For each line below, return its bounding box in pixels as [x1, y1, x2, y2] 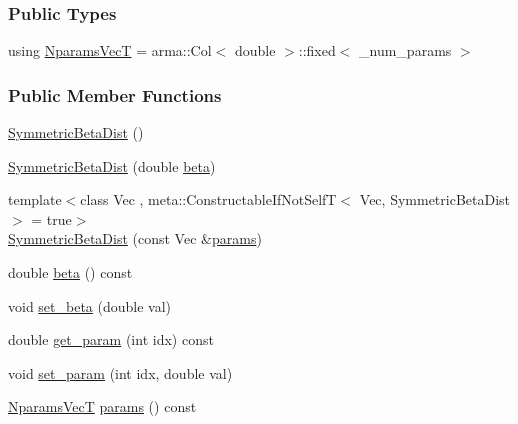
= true [31, 208, 72, 229]
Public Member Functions [8, 82, 222, 107]
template [8, 189, 62, 210]
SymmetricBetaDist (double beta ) [8, 155, 216, 176]
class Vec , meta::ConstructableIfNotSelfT [80, 189, 337, 210]
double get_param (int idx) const [8, 329, 214, 350]
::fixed [298, 40, 336, 61]
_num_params [359, 40, 452, 61]
